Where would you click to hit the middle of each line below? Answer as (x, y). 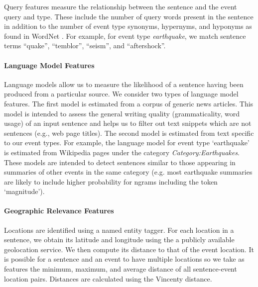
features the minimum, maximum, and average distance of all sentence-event (121, 269)
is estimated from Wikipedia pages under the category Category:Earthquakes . (122, 152)
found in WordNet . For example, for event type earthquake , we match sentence (125, 36)
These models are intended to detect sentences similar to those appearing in (120, 162)
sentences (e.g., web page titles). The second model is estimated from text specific (129, 133)
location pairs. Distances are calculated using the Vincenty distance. (108, 278)
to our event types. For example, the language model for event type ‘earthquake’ (127, 143)
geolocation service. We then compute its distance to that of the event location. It (129, 249)
